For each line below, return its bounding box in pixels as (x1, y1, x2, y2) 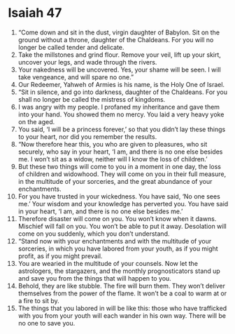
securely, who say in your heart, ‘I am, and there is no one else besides (17, 147, 223, 156)
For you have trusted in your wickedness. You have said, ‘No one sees (17, 192, 221, 201)
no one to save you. (17, 319, 76, 327)
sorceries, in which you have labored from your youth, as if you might (17, 244, 219, 253)
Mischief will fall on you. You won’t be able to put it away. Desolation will (17, 222, 227, 230)
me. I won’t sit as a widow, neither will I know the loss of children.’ (17, 154, 208, 163)
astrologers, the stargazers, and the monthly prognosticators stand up (17, 267, 221, 275)
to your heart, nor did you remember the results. (17, 132, 157, 141)
